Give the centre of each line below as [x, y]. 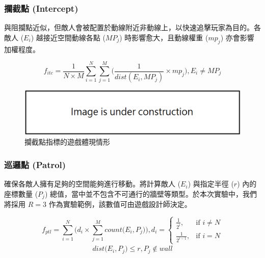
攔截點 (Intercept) [41, 8]
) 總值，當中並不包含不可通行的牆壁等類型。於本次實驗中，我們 [151, 193]
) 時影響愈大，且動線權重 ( [164, 37]
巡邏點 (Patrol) [35, 164]
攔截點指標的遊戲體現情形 [67, 142]
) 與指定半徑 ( [211, 184]
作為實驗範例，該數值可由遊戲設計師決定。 [120, 204]
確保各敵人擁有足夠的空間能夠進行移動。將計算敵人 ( [92, 184]
